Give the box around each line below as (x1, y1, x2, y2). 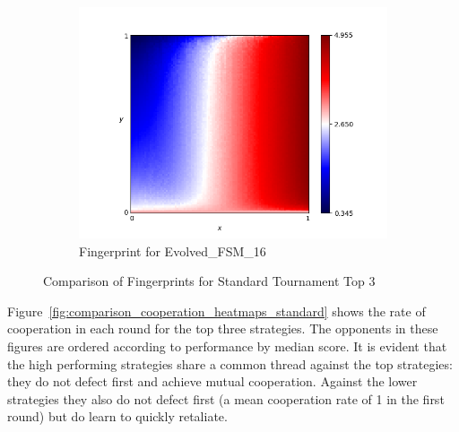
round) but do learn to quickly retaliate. (7, 407, 228, 426)
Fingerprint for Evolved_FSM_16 (79, 241, 266, 260)
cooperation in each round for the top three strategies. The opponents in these (7, 319, 438, 338)
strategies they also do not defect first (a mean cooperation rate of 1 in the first (7, 389, 445, 408)
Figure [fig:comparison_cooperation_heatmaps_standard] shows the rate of (7, 301, 426, 320)
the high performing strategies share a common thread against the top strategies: (7, 354, 453, 373)
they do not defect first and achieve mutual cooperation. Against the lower (7, 372, 418, 391)
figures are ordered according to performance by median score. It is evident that (7, 336, 447, 355)
